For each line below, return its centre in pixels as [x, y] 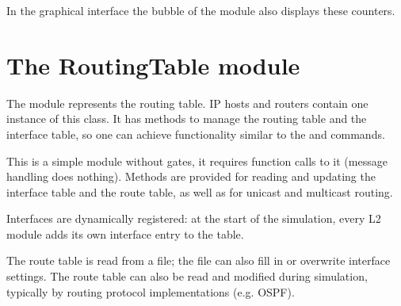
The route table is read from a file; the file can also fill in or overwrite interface [199, 260]
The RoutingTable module [153, 65]
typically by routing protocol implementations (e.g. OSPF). [151, 291]
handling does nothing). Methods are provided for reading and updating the [191, 176]
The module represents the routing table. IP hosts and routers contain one [187, 103]
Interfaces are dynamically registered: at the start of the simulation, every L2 [194, 218]
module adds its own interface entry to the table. [125, 233]
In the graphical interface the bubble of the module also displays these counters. [201, 10]
